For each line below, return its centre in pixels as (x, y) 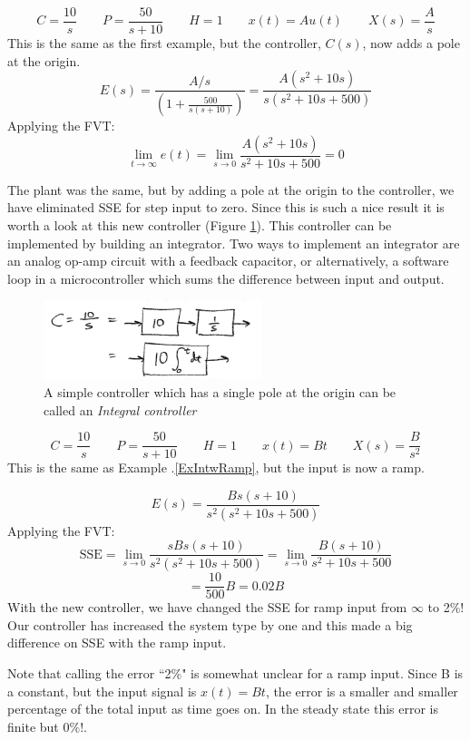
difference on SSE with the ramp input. (117, 643)
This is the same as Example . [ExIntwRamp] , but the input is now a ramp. (216, 467)
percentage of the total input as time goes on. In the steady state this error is (223, 709)
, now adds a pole (411, 43)
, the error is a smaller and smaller (362, 691)
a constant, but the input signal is (102, 691)
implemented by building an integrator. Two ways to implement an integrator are (234, 243)
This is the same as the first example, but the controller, (164, 43)
